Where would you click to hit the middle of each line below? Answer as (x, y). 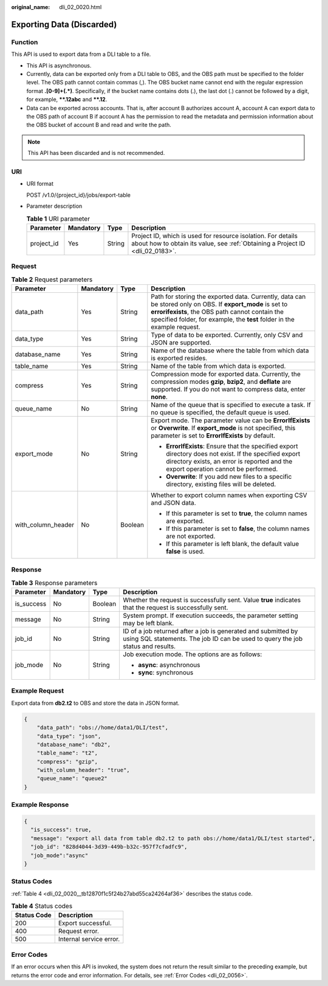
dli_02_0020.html (80, 7)
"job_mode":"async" (60, 855)
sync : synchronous (166, 673)
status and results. (149, 646)
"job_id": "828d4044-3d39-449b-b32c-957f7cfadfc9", (109, 847)
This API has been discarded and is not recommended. (96, 153)
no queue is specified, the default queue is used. (221, 412)
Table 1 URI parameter (58, 219)
